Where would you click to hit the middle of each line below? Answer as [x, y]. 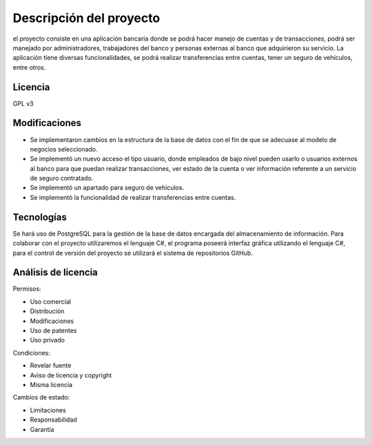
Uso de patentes [53, 331]
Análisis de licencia [55, 272]
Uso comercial [51, 301]
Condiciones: [32, 353]
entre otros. [29, 67]
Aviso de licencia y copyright [71, 375]
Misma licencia [51, 384]
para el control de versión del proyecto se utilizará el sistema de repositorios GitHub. [133, 253]
